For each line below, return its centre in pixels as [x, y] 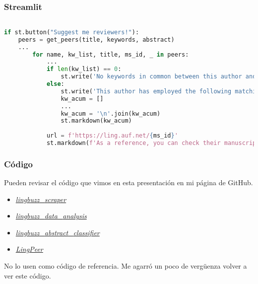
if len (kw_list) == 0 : [84, 69]
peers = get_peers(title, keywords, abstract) [96, 39]
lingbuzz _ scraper [41, 199]
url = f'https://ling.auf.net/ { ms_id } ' [112, 136]
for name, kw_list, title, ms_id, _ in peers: [111, 54]
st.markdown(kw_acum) [96, 121]
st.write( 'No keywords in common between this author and [159, 77]
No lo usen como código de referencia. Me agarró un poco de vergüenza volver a [126, 266]
